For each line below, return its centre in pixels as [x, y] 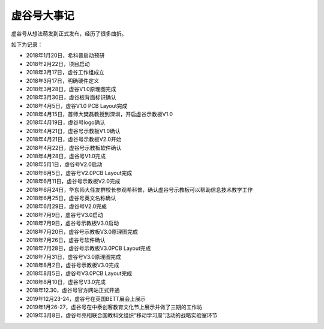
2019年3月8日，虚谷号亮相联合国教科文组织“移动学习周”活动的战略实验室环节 [122, 315]
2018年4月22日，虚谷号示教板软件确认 [74, 147]
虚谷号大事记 [43, 16]
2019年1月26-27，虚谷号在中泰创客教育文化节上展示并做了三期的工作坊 [114, 307]
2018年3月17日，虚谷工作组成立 [65, 73]
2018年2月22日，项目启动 [58, 64]
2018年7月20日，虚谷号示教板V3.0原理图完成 [82, 231]
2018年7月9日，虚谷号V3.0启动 [64, 215]
